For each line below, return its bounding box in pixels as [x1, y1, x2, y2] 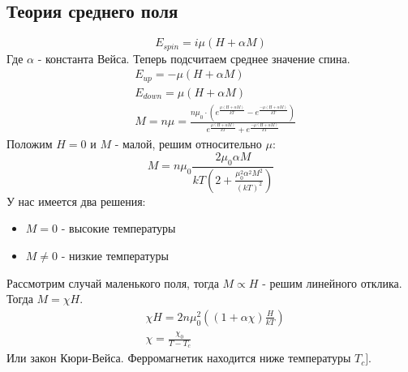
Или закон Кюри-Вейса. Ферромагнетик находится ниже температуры [6, 349, 351, 366]
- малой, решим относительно [114, 135, 262, 152]
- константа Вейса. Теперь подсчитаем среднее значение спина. [37, 49, 350, 66]
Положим [6, 135, 53, 152]
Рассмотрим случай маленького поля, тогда [6, 274, 219, 291]
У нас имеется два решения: [6, 192, 146, 209]
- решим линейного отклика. [262, 274, 402, 291]
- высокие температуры [61, 220, 176, 237]
